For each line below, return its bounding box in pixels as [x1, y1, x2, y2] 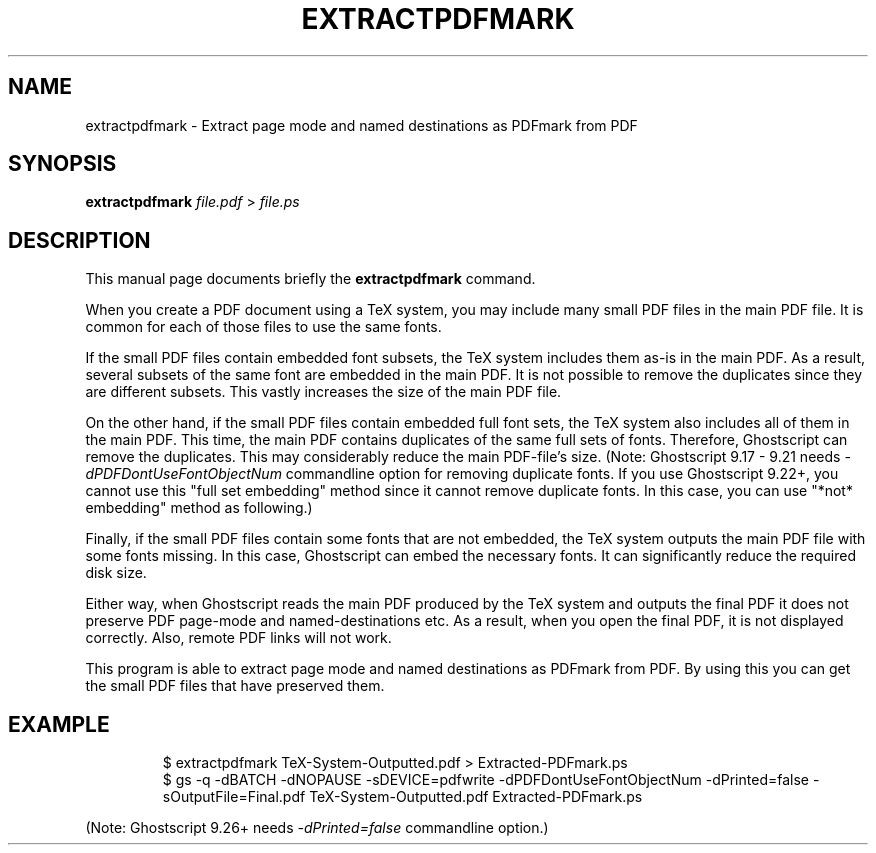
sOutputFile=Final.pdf [162, 788, 306, 806]
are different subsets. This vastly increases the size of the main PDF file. [85, 383, 562, 401]
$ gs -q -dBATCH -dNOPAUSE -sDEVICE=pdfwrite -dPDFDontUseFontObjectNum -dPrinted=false [162, 771, 809, 789]
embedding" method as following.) [85, 499, 313, 517]
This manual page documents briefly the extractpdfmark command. [85, 270, 536, 288]
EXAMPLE [8, 711, 110, 737]
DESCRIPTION [8, 227, 151, 253]
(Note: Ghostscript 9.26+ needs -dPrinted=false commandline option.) [85, 819, 549, 837]
